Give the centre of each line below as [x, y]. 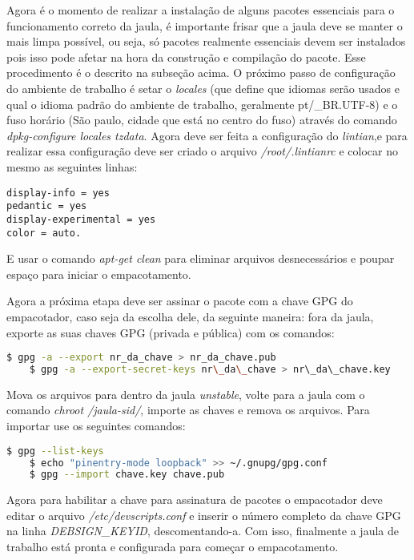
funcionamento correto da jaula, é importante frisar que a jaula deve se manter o [205, 25]
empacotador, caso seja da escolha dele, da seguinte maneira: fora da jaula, [190, 316]
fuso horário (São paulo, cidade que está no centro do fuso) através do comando [202, 120]
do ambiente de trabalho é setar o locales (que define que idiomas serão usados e [203, 88]
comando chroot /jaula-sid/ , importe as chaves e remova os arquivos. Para [188, 410]
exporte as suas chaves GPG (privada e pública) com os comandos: [171, 332]
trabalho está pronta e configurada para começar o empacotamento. [173, 547]
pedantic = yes [47, 206]
